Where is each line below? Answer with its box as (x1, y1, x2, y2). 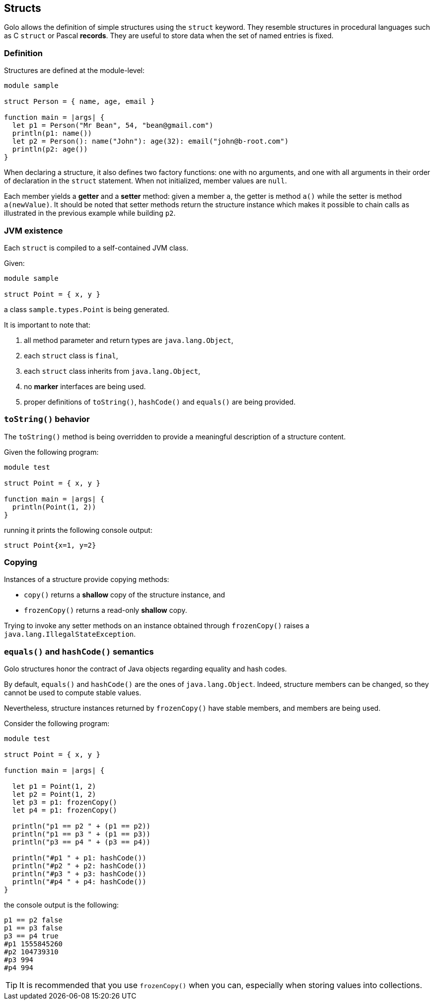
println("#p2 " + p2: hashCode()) (12, 862, 146, 870)
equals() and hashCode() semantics (4, 646, 154, 657)
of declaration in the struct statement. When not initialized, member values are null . (4, 176, 287, 185)
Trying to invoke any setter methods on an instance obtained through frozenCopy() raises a (4, 621, 309, 630)
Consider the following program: (4, 719, 110, 728)
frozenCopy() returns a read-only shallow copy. (24, 606, 187, 615)
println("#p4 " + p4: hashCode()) (12, 878, 146, 886)
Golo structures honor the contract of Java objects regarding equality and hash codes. (4, 665, 287, 673)
